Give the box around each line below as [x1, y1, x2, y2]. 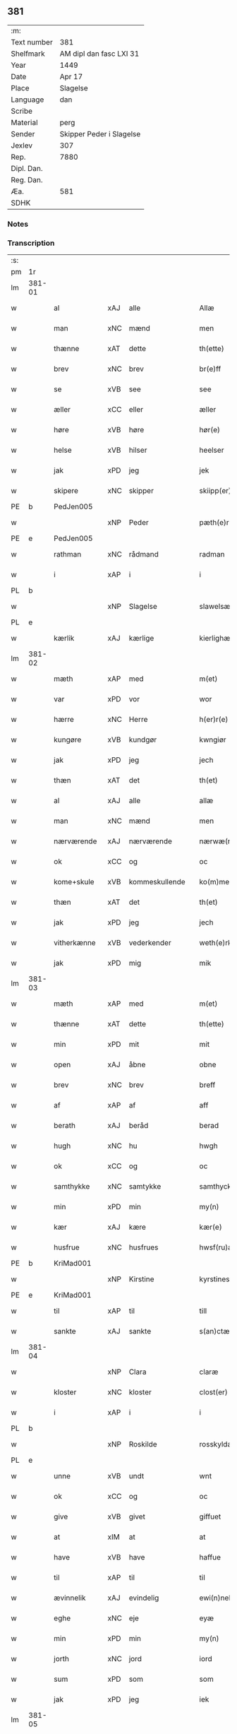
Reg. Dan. [11, 174, 44, 184]
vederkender [128, 938, 171, 948]
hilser [128, 445, 147, 455]
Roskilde [128, 1439, 157, 1449]
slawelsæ [199, 602, 231, 612]
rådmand [128, 550, 159, 559]
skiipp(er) [199, 486, 231, 496]
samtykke [128, 1182, 162, 1192]
